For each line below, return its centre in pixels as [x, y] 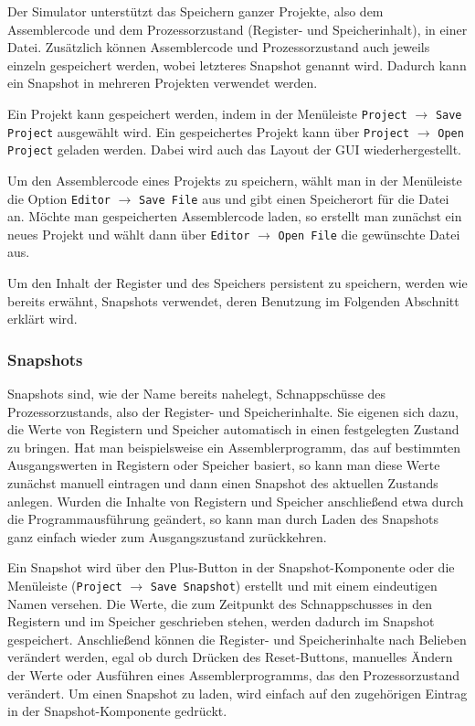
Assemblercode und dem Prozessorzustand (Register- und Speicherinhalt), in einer [237, 29]
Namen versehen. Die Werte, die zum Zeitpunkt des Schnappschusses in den [220, 603]
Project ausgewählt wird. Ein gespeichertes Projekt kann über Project [209, 131]
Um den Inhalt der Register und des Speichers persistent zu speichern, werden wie [237, 283]
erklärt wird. [42, 319]
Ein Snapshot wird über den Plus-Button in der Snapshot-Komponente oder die [231, 567]
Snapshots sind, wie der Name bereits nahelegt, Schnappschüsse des [197, 394]
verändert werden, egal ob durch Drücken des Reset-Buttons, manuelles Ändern [230, 657]
